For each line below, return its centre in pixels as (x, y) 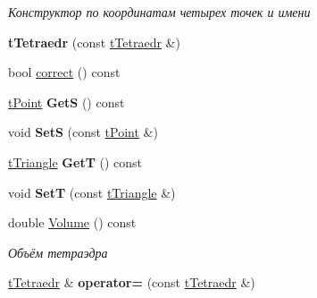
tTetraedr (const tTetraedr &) (94, 42)
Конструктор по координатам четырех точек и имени (159, 12)
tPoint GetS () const (67, 102)
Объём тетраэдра (58, 252)
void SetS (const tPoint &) (83, 132)
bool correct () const (64, 72)
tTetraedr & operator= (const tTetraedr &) (132, 282)
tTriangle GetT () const (75, 162)
